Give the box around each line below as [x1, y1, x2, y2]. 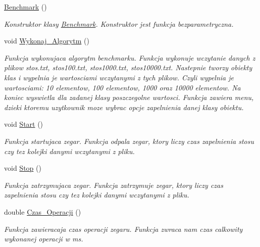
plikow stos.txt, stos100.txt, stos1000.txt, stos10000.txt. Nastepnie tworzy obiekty [4, 62, 252, 73]
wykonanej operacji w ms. [4, 233, 83, 244]
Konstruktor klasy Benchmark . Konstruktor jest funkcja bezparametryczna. [4, 18, 234, 29]
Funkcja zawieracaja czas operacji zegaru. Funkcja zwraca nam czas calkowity [4, 223, 243, 234]
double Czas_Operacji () [4, 206, 81, 217]
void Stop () [4, 163, 41, 173]
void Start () [4, 119, 43, 129]
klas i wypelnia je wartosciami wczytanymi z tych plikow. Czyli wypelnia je [4, 72, 234, 82]
